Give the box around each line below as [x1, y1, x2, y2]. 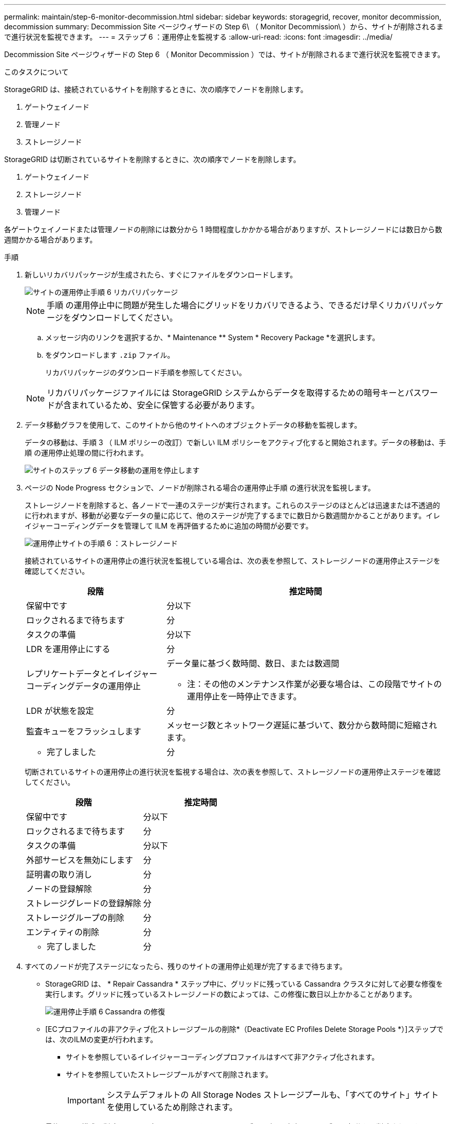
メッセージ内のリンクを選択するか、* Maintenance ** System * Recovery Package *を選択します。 [45, 333, 380, 342]
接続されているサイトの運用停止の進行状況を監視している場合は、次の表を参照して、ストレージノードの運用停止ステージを [25, 556, 441, 565]
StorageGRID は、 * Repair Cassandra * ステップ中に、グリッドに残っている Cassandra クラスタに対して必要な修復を [45, 979, 443, 988]
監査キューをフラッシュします [26, 726, 142, 736]
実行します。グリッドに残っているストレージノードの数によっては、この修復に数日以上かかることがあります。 [45, 990, 417, 998]
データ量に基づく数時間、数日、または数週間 [166, 658, 340, 669]
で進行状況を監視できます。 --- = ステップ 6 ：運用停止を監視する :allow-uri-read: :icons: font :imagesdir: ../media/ [4, 32, 393, 41]
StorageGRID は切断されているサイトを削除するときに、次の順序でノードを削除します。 [4, 155, 301, 164]
